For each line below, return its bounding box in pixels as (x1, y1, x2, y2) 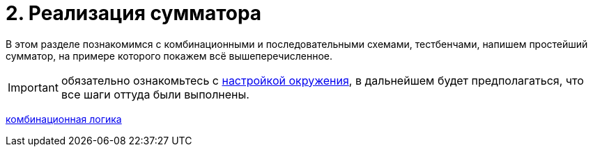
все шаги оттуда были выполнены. (61, 87, 249, 101)
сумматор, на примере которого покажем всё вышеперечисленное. (6, 49, 333, 62)
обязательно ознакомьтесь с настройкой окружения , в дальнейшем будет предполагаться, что (61, 73, 584, 87)
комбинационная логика (6, 112, 122, 125)
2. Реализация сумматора (6, 1, 262, 25)
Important (8, 80, 59, 94)
